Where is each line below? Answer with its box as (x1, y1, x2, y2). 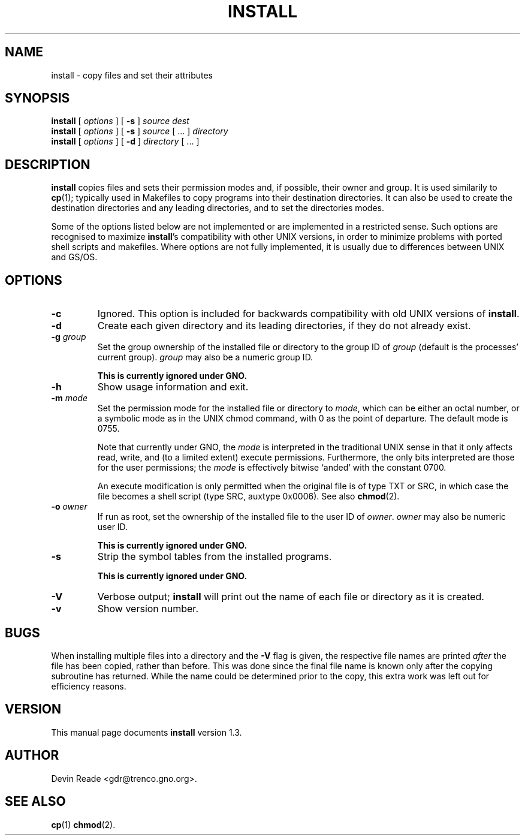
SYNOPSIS (5, 91, 70, 106)
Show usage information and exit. (97, 381, 249, 393)
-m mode (51, 393, 87, 404)
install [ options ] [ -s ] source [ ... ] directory (51, 126, 228, 137)
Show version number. (97, 603, 198, 615)
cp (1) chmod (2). (51, 819, 116, 830)
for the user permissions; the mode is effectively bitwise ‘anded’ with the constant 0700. (97, 462, 446, 473)
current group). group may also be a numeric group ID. (97, 352, 313, 363)
